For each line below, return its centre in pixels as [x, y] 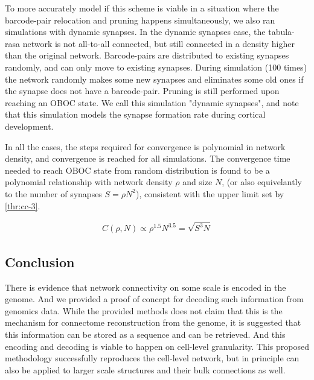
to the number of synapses [53, 193]
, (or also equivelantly [262, 182]
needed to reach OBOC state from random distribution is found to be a [137, 170]
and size [197, 182]
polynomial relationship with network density [89, 182]
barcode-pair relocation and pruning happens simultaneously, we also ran [140, 20]
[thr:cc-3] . [23, 205]
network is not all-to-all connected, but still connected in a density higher [159, 43]
